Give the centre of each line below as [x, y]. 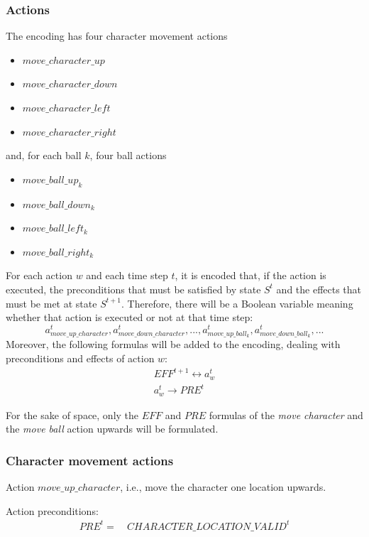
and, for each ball [44, 155]
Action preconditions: [52, 510]
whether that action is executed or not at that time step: [130, 317]
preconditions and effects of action [80, 358]
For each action [39, 275]
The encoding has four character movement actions [117, 36]
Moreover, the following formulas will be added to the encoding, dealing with [173, 344]
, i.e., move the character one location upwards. [223, 486]
